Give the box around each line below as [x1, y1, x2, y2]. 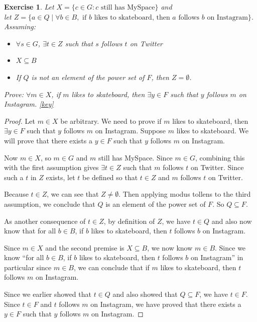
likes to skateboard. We [176, 125, 248, 136]
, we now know [147, 242, 193, 253]
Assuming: [4, 21, 36, 32]
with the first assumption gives [4, 162, 99, 173]
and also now [211, 215, 252, 226]
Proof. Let [4, 115, 35, 126]
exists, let [46, 172, 75, 182]
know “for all [4, 252, 44, 263]
